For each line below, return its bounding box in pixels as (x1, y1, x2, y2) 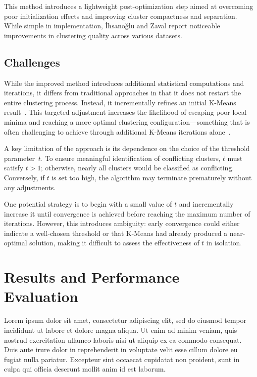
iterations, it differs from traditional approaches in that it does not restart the (4, 87, 241, 98)
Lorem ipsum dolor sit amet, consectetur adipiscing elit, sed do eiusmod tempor (4, 315, 247, 325)
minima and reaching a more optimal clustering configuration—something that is (4, 116, 250, 127)
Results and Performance (4, 267, 180, 287)
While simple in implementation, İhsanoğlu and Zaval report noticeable (4, 20, 220, 31)
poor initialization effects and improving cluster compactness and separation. (4, 10, 237, 21)
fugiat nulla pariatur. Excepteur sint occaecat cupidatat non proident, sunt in (4, 354, 240, 364)
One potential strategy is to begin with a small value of (4, 199, 172, 209)
